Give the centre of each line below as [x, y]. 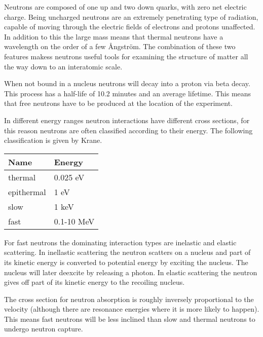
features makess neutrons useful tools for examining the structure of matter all [126, 56]
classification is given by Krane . [53, 140]
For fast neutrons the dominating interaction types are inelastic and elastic [120, 242]
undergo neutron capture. [44, 329]
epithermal [27, 192]
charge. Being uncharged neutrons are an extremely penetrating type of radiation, [131, 16]
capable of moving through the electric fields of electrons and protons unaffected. [130, 27]
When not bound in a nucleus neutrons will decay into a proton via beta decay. [127, 83]
